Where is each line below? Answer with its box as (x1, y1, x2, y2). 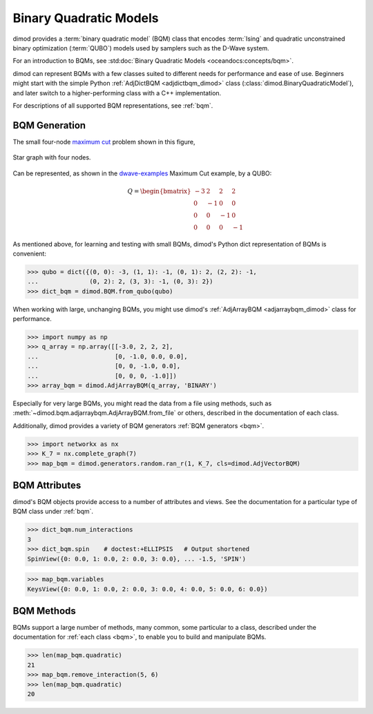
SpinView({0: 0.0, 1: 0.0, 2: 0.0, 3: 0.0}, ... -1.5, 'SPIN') (27, 554, 247, 563)
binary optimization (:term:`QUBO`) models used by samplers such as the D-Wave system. (12, 44, 269, 52)
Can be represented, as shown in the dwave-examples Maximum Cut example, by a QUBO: (12, 169, 272, 177)
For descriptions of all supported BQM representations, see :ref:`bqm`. (12, 101, 213, 110)
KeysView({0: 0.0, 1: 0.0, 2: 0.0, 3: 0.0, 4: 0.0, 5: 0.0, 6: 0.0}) (27, 585, 268, 593)
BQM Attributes (12, 479, 82, 491)
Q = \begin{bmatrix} (127, 187, 191, 195)
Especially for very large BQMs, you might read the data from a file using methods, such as (12, 399, 272, 407)
